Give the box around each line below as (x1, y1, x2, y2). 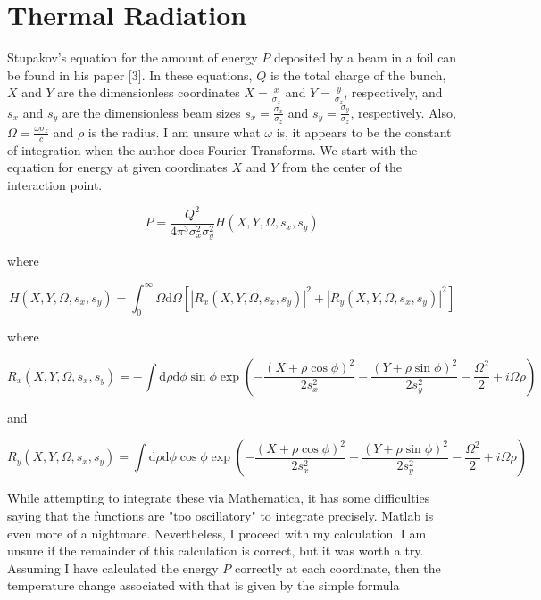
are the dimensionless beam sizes (62, 103, 241, 121)
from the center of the (281, 158, 402, 177)
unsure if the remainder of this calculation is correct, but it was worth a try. (7, 541, 424, 560)
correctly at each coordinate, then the (234, 558, 441, 577)
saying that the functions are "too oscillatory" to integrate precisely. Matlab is (7, 506, 434, 525)
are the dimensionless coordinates (57, 83, 240, 102)
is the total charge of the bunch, (270, 65, 446, 84)
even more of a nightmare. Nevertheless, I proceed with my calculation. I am (7, 523, 427, 542)
